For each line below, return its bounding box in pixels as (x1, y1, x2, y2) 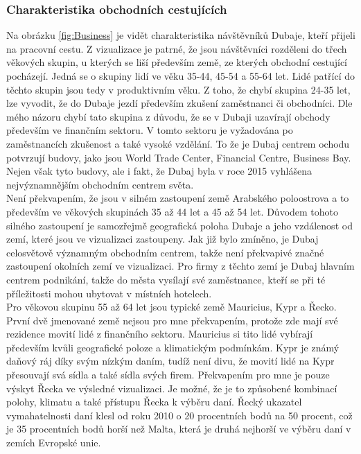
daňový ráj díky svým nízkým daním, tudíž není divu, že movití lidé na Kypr (6, 353, 335, 368)
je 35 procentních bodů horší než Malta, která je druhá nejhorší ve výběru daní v (6, 421, 351, 436)
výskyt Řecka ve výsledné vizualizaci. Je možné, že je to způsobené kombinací (6, 381, 337, 395)
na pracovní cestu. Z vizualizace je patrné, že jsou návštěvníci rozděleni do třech (6, 41, 347, 55)
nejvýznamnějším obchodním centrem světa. (6, 177, 194, 191)
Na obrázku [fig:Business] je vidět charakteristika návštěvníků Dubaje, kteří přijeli (6, 28, 355, 42)
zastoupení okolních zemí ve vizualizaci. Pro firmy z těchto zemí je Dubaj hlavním (6, 259, 355, 273)
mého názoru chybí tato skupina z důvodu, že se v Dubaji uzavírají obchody (6, 109, 331, 123)
